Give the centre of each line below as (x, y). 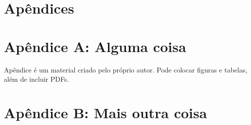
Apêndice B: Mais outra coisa (106, 112)
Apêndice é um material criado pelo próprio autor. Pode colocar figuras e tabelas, (126, 69)
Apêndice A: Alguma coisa (95, 46)
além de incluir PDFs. (36, 79)
